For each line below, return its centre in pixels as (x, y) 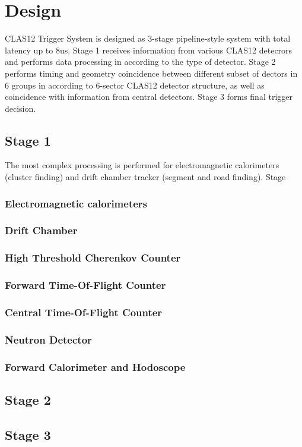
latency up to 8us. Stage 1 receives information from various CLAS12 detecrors (149, 50)
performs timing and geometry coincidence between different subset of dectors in (151, 73)
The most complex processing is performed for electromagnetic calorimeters (142, 165)
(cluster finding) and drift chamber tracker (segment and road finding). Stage (145, 177)
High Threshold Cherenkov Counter (93, 258)
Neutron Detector (48, 339)
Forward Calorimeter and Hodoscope (95, 366)
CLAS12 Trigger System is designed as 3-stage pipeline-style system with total (148, 38)
